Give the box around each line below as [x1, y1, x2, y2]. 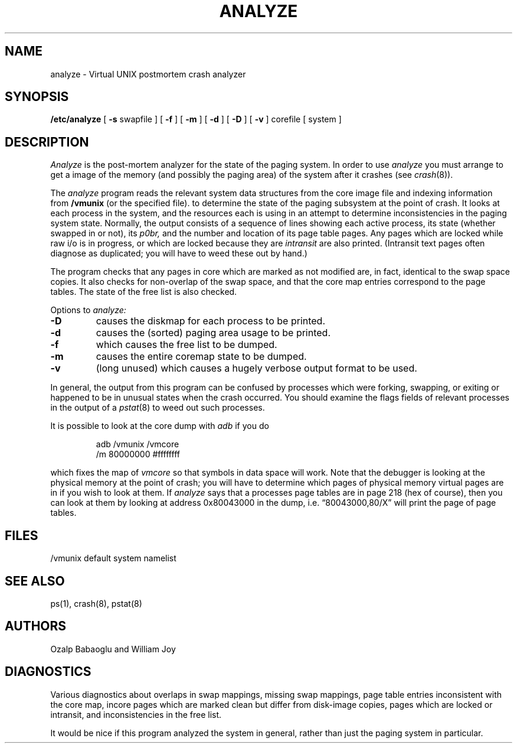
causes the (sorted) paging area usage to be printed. [96, 327, 331, 339]
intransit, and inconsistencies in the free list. [50, 709, 222, 720]
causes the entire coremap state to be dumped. [96, 350, 307, 363]
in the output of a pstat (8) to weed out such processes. [50, 402, 265, 413]
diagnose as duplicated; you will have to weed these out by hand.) [50, 248, 307, 259]
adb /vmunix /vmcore [96, 439, 179, 450]
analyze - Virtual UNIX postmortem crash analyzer [50, 69, 246, 79]
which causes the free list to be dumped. [96, 339, 277, 351]
